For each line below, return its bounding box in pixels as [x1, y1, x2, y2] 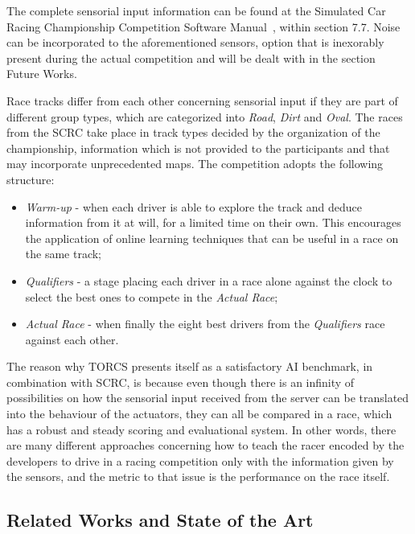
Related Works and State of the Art [6, 507, 314, 532]
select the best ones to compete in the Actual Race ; [25, 288, 278, 305]
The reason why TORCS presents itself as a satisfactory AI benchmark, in [6, 358, 373, 375]
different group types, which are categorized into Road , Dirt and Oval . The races [6, 108, 403, 125]
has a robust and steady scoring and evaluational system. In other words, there [6, 421, 397, 437]
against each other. [25, 331, 119, 347]
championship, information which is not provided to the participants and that [6, 139, 390, 156]
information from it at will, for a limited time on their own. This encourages [25, 214, 401, 231]
